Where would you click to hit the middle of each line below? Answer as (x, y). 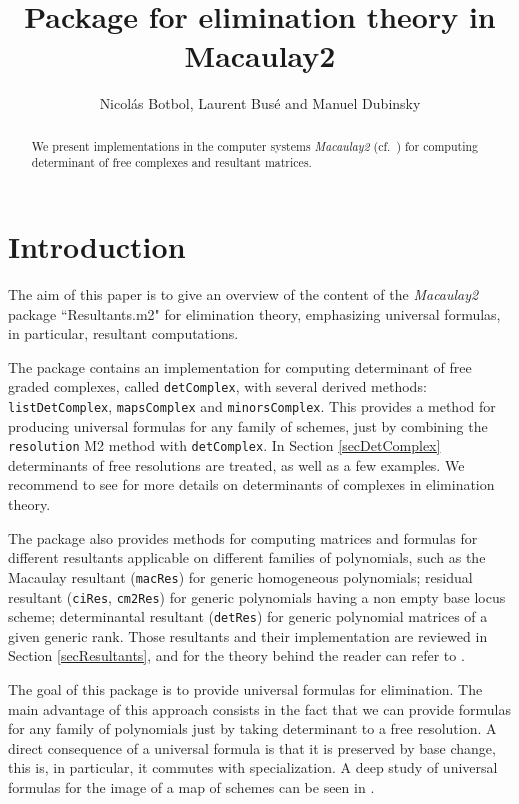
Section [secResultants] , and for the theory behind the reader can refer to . (236, 655)
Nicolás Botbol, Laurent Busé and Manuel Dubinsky (260, 103)
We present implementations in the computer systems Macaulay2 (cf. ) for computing (255, 145)
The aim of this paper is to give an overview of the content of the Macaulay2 (243, 293)
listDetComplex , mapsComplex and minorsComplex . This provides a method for (252, 405)
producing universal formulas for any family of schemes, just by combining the (248, 425)
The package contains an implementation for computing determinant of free (240, 366)
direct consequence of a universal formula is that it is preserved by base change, (252, 747)
